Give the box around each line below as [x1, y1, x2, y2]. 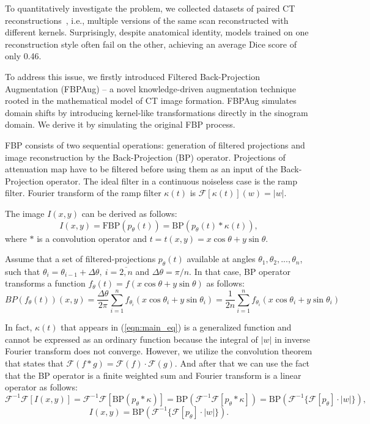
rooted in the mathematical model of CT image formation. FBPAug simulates [5, 94, 297, 107]
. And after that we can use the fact [174, 356, 310, 369]
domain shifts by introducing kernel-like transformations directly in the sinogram [5, 106, 308, 119]
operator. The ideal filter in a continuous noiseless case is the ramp [46, 174, 298, 187]
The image [5, 207, 45, 219]
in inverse [275, 332, 311, 345]
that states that [5, 356, 64, 369]
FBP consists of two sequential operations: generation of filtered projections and [5, 138, 305, 151]
